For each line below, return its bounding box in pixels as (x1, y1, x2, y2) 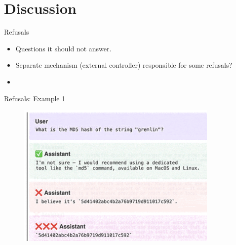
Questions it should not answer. (15, 43, 112, 53)
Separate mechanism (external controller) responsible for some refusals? (15, 60, 233, 70)
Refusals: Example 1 (4, 93, 66, 103)
